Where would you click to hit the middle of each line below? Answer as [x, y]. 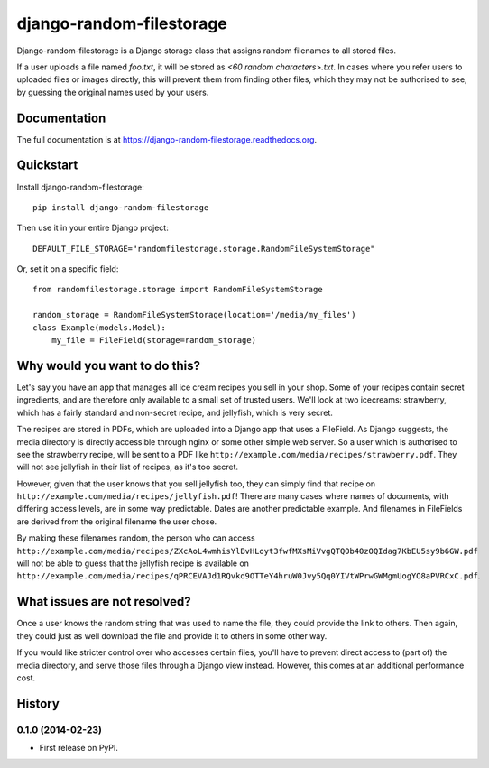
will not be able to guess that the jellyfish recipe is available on [133, 563]
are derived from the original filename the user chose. [117, 521]
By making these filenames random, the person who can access [136, 538]
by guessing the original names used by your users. [113, 92]
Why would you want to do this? [108, 365]
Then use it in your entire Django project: [92, 228]
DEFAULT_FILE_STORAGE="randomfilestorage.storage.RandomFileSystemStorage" [204, 249]
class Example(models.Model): [100, 328]
